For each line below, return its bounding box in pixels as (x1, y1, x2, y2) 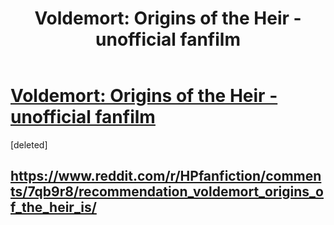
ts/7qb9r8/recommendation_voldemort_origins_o (10, 183, 324, 201)
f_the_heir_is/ (10, 199, 97, 216)
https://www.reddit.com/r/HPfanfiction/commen (10, 168, 322, 185)
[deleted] (10, 138, 48, 151)
